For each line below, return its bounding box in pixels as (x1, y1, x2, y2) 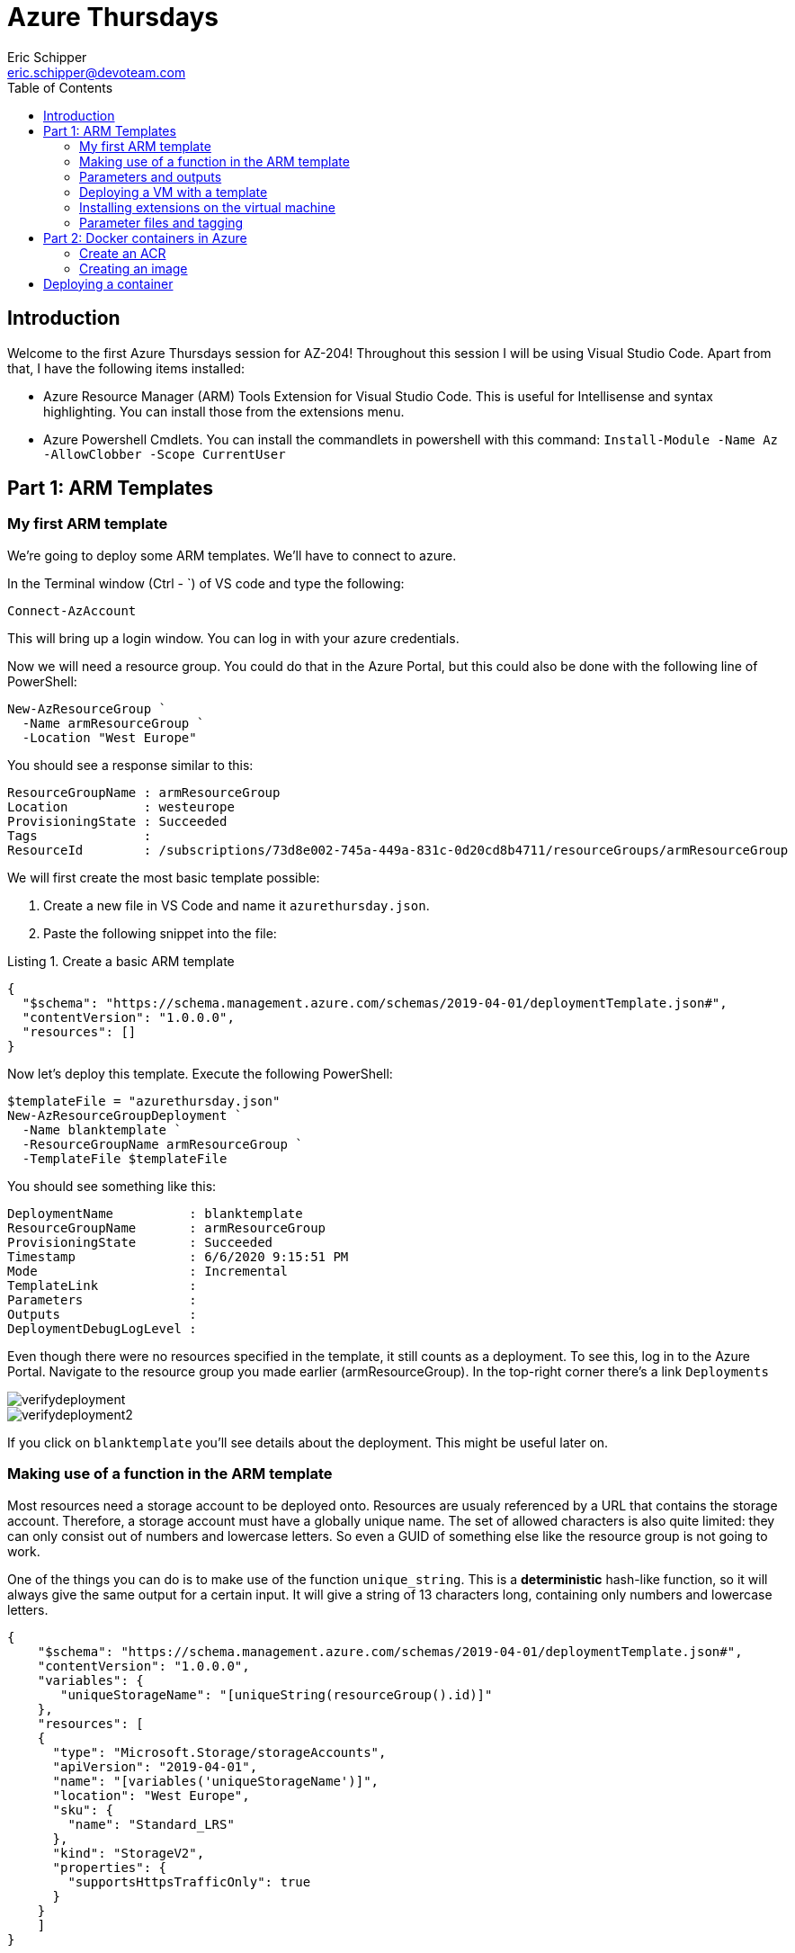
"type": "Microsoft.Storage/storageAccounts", (52, 1744, 387, 1760)
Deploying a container (43, 275, 174, 291)
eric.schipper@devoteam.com (7, 64, 186, 80)
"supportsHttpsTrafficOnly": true (67, 1874, 311, 1889)
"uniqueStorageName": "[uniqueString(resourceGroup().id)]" (60, 1687, 493, 1702)
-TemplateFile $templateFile (22, 1151, 228, 1166)
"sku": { (52, 1802, 114, 1817)
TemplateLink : (7, 1277, 197, 1293)
